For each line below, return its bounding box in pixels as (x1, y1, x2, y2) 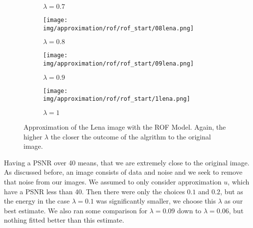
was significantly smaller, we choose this (96, 196, 216, 206)
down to (177, 205, 202, 215)
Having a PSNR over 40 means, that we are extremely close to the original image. (4, 157, 250, 167)
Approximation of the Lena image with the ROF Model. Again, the (23, 121, 226, 132)
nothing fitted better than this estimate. (4, 215, 124, 225)
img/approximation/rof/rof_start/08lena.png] (43, 24, 194, 32)
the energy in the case (4, 196, 70, 206)
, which (228, 176, 250, 186)
